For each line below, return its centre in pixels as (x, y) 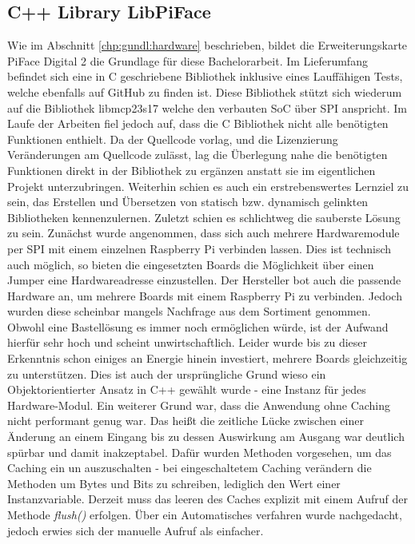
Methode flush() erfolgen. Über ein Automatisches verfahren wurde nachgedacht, (205, 515)
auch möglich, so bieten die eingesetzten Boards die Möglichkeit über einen (191, 264)
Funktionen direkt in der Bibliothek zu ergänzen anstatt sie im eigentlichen (192, 170)
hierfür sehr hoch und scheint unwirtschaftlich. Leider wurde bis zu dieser (188, 342)
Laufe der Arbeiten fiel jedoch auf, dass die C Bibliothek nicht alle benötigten (198, 123)
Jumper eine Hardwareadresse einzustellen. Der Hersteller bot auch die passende (204, 280)
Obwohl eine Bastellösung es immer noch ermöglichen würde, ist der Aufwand (198, 326)
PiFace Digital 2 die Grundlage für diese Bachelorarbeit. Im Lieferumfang (188, 60)
